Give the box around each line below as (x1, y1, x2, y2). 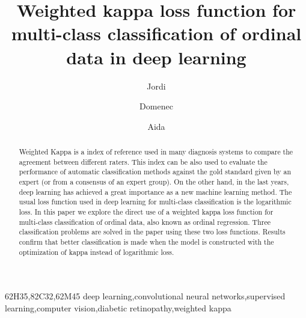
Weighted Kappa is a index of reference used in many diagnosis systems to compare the (19, 147, 293, 157)
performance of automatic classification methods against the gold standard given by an (19, 167, 292, 177)
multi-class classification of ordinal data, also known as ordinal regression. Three (19, 216, 271, 227)
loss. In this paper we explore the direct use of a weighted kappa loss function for (19, 207, 274, 217)
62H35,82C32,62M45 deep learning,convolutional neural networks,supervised (5, 290, 286, 302)
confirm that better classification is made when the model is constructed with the (19, 236, 274, 246)
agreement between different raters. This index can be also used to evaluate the (19, 156, 268, 167)
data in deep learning (66, 44, 246, 69)
